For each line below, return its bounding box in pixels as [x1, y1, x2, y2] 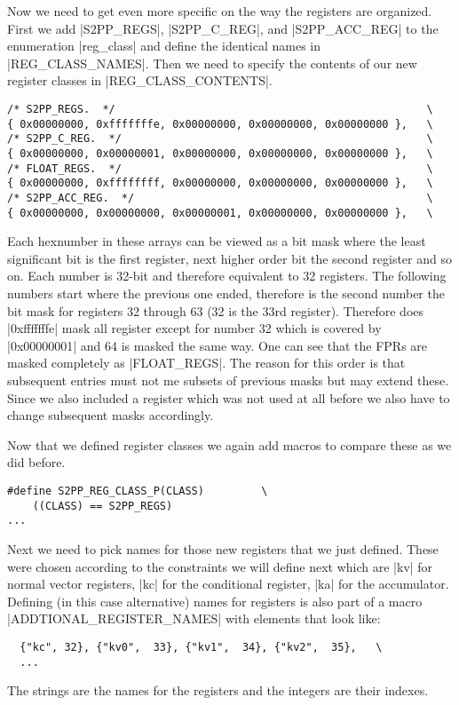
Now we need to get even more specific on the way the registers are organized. [7, 2, 432, 20]
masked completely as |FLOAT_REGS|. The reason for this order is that [7, 353, 406, 372]
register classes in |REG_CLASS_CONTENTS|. [7, 71, 273, 90]
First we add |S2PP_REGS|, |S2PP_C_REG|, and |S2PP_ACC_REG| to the [7, 19, 439, 37]
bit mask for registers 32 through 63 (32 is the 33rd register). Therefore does [7, 301, 424, 320]
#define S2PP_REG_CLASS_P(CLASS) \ [7, 484, 268, 497]
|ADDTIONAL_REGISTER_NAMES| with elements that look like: [7, 609, 381, 628]
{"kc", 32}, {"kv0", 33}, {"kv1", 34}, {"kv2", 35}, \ [20, 640, 383, 654]
